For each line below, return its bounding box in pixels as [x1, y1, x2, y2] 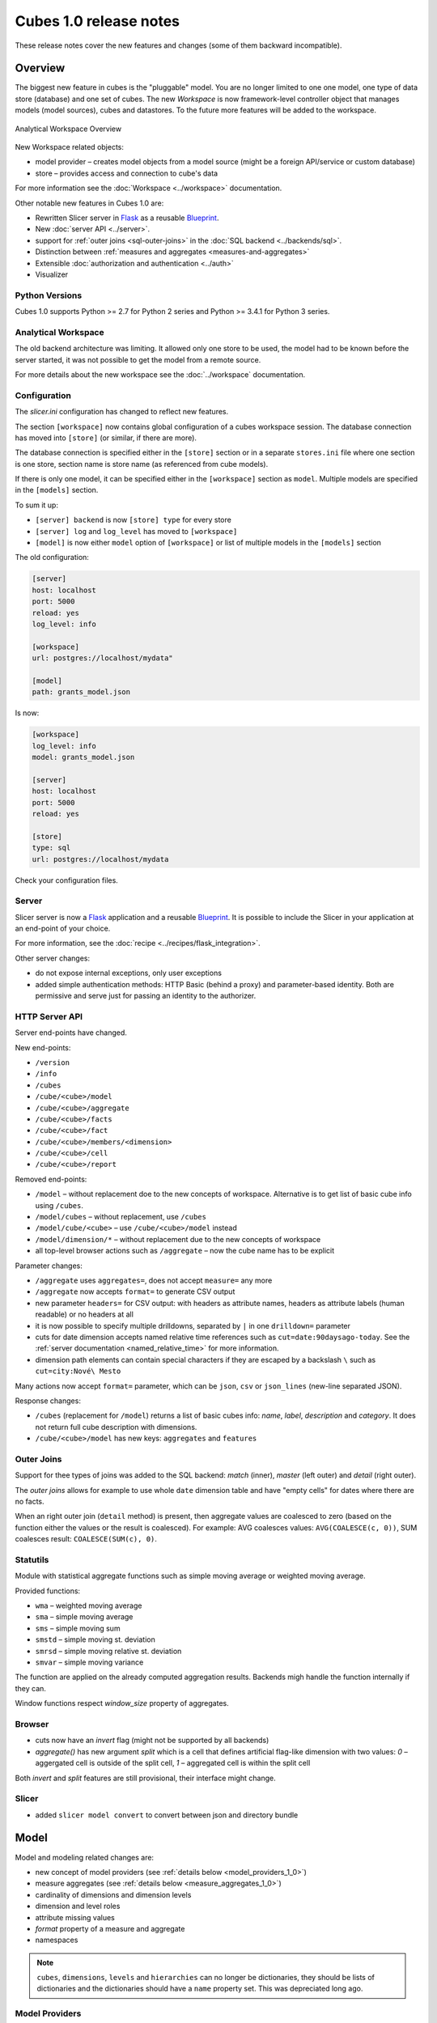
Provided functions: [15, 1586, 81, 1596]
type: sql [32, 843, 71, 853]
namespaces [35, 1935, 78, 1945]
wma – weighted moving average [35, 1601, 142, 1610]
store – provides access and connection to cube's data [35, 168, 218, 178]
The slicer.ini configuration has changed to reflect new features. [15, 407, 229, 417]
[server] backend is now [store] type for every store [35, 515, 232, 525]
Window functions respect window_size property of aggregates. [15, 1699, 230, 1708]
